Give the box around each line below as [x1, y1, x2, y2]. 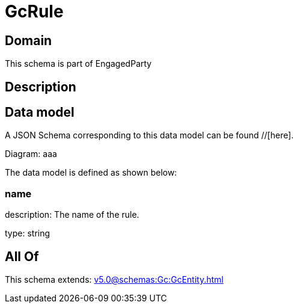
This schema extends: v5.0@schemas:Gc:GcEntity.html [5, 274, 223, 285]
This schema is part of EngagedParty [5, 58, 152, 69]
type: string [5, 228, 50, 239]
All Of [5, 248, 39, 264]
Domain [5, 32, 52, 48]
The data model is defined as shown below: [5, 167, 177, 178]
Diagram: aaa [5, 149, 57, 159]
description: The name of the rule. [5, 209, 139, 220]
